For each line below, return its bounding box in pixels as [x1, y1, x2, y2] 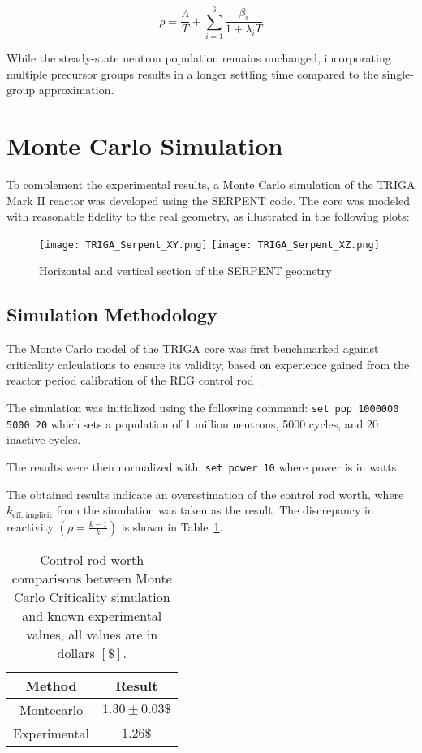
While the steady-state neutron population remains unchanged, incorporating [6, 49, 391, 67]
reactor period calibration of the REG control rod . [6, 372, 263, 389]
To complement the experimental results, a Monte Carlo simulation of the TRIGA [6, 176, 416, 193]
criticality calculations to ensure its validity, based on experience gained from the [6, 355, 410, 372]
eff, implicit [12, 510, 53, 519]
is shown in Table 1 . [121, 518, 223, 535]
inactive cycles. [6, 431, 81, 448]
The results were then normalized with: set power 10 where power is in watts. [6, 458, 400, 475]
